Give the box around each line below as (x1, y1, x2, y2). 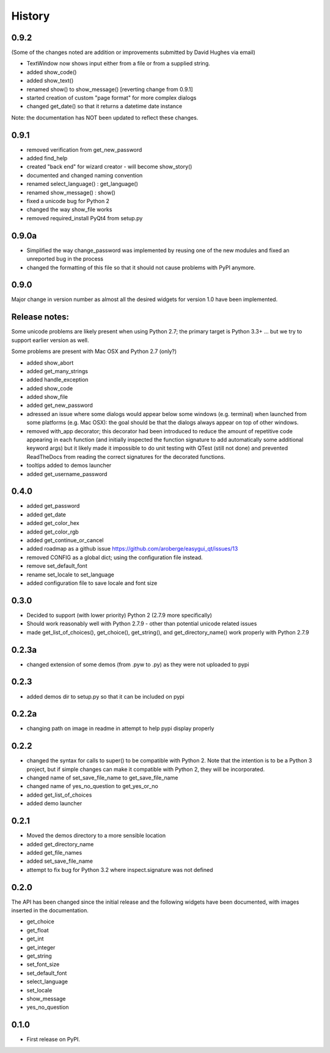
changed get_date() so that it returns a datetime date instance (26, 103, 183, 110)
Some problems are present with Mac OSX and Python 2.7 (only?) (11, 348, 177, 355)
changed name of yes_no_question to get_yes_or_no (26, 783, 158, 790)
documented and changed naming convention (26, 171, 143, 179)
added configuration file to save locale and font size (26, 579, 158, 587)
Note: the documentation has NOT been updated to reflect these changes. (11, 114, 199, 121)
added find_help (26, 155, 68, 162)
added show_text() (26, 77, 74, 84)
